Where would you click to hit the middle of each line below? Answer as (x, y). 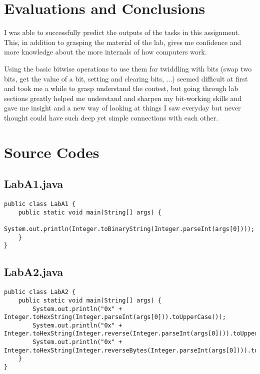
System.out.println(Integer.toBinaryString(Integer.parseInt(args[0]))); (129, 229)
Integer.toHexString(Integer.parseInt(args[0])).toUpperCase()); (115, 317)
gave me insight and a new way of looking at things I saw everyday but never (122, 108)
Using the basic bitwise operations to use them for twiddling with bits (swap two (128, 68)
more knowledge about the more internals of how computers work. (105, 52)
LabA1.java (34, 184)
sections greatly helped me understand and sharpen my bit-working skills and (123, 98)
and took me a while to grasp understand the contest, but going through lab (121, 88)
